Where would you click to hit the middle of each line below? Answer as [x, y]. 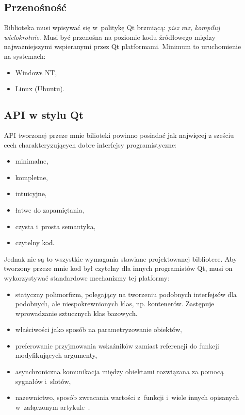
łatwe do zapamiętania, [50, 209]
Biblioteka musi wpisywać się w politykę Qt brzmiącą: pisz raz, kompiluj [112, 27]
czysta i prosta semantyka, [55, 226]
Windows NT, [36, 72]
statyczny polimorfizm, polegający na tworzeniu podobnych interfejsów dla [126, 294]
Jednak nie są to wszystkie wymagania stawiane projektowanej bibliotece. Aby [121, 258]
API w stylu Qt [44, 115]
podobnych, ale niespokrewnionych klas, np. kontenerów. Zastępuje [115, 304]
